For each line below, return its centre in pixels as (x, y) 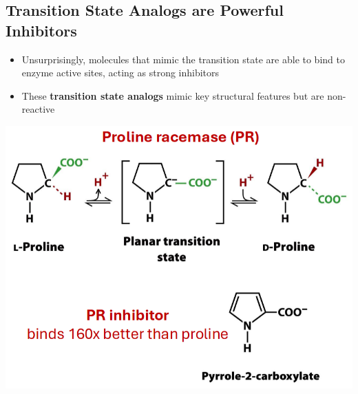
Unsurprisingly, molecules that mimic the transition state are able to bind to (183, 59)
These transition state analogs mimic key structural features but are (173, 95)
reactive (38, 109)
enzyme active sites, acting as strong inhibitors (120, 73)
